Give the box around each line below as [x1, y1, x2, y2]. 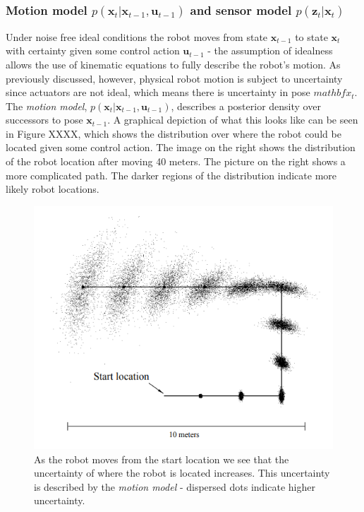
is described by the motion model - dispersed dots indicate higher [34, 479, 315, 494]
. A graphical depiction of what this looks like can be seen [107, 112, 358, 127]
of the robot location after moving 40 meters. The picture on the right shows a [6, 154, 346, 169]
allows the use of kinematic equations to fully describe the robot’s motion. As [6, 56, 341, 71]
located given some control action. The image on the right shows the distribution [6, 140, 356, 155]
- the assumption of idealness [207, 43, 333, 58]
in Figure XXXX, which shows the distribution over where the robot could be [6, 126, 341, 141]
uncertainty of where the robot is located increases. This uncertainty [34, 465, 330, 480]
